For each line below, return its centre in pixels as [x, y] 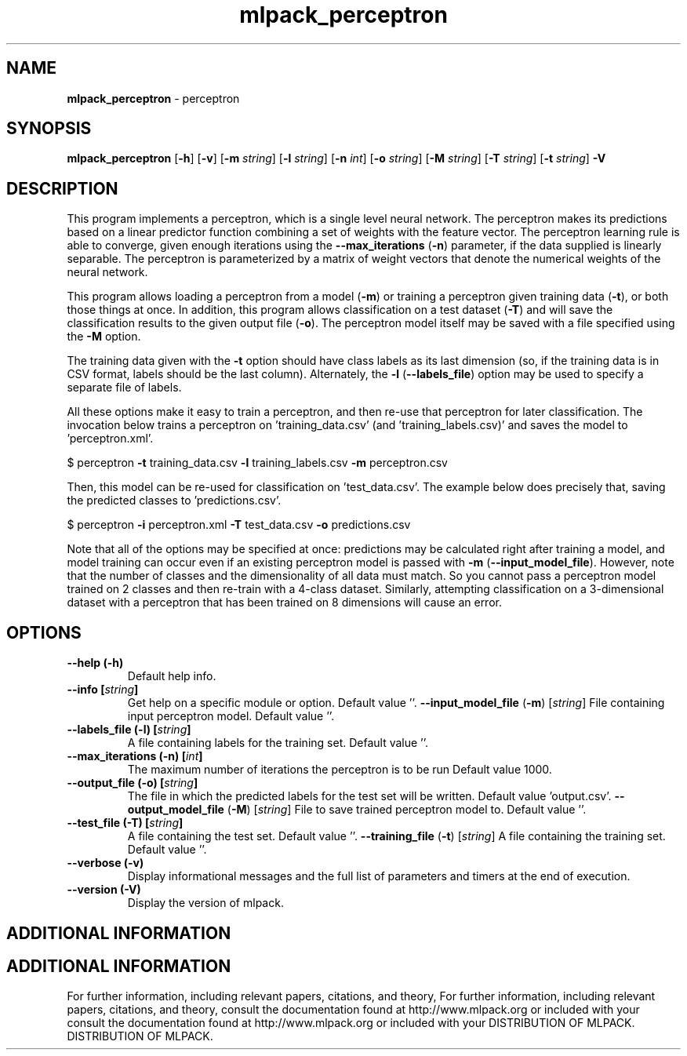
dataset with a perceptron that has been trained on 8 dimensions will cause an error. [284, 603]
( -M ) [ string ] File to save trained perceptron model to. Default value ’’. [407, 810]
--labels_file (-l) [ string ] [129, 730]
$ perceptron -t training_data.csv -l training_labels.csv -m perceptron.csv [257, 463]
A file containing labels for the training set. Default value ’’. [278, 743]
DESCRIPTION [62, 188]
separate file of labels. [124, 388]
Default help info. [172, 676]
